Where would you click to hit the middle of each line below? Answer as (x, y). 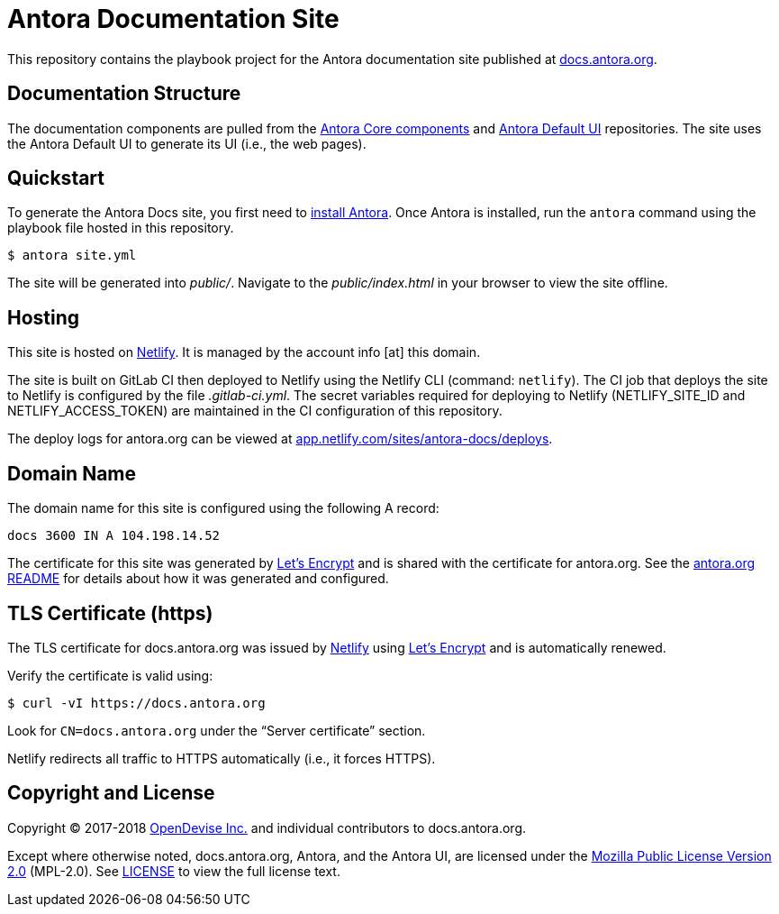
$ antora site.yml (72, 256)
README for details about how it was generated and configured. (198, 579)
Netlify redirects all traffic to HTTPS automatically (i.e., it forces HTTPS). (222, 758)
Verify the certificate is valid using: (110, 675)
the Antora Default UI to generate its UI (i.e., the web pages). (187, 143)
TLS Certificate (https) (110, 613)
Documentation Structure (124, 94)
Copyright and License (111, 793)
